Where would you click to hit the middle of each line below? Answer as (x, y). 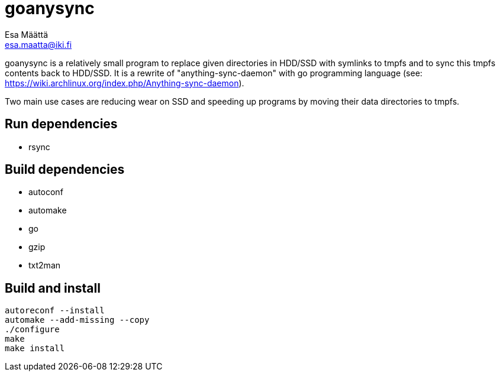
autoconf (46, 192)
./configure (32, 330)
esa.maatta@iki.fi (38, 44)
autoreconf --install (55, 311)
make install (35, 349)
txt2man (45, 265)
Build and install (53, 288)
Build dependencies (65, 170)
